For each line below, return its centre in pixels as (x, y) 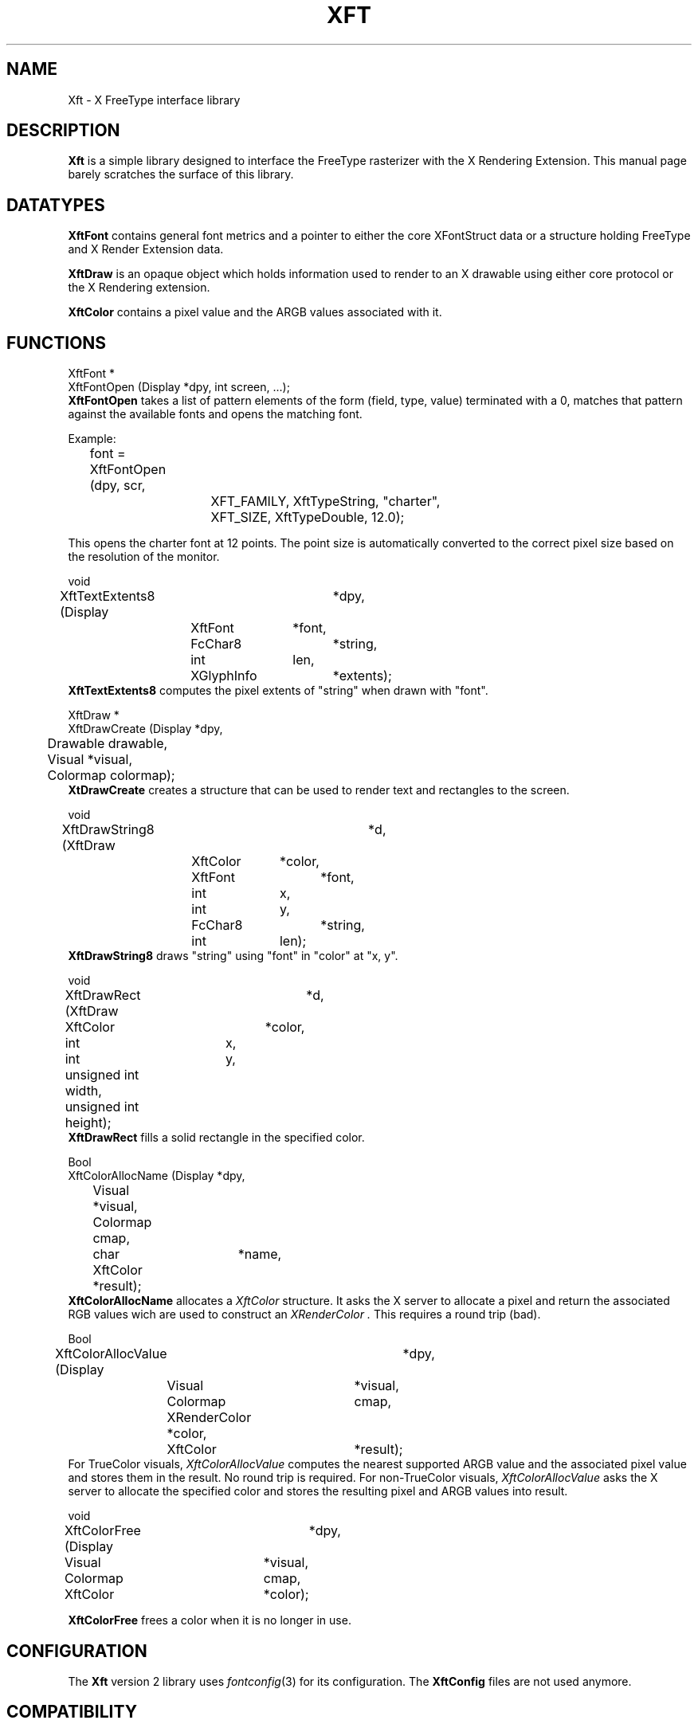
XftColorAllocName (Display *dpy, (157, 1176)
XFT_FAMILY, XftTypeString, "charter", (325, 502)
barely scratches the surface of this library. (181, 174)
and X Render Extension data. (146, 249)
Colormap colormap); (111, 776)
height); (88, 1123)
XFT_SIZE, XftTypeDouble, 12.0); (308, 517)
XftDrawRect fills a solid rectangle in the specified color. (216, 1138)
